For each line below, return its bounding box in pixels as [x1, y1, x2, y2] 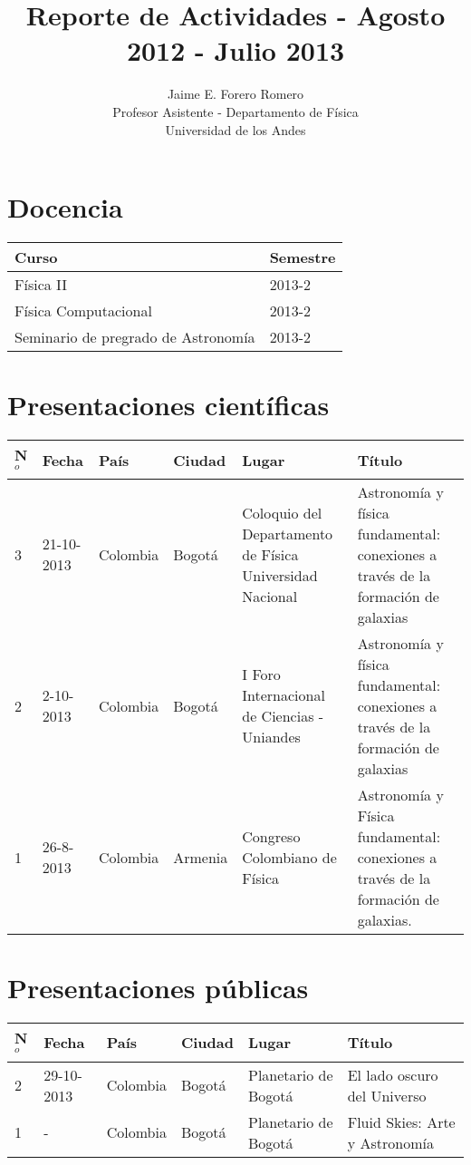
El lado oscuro [347, 1063, 438, 1085]
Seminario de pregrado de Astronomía [14, 326, 255, 348]
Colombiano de [242, 846, 337, 868]
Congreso [242, 825, 301, 847]
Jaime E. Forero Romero [167, 84, 304, 103]
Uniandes [242, 726, 301, 748]
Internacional [242, 684, 325, 706]
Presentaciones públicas [7, 969, 309, 1006]
